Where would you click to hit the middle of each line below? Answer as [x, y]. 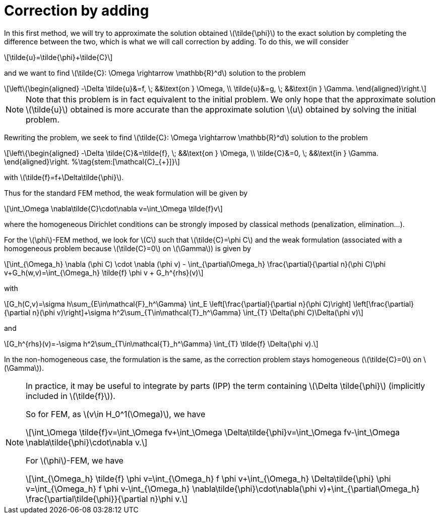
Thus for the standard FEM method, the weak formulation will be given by [126, 193]
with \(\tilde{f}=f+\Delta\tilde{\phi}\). [64, 177]
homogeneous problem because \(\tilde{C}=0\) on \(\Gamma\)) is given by [128, 248]
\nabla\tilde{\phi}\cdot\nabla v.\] [87, 442]
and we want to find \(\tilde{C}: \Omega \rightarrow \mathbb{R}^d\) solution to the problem [155, 73]
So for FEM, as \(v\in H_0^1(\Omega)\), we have [116, 414]
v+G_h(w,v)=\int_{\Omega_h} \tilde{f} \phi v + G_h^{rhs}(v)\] [104, 272]
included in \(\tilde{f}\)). [71, 396]
